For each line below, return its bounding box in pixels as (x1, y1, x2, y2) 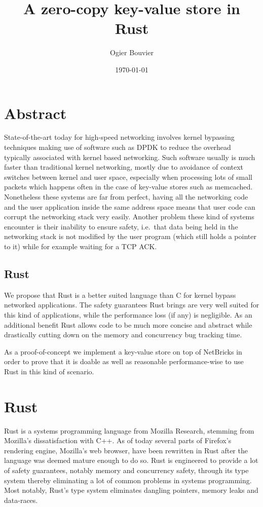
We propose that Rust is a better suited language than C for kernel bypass (4, 289, 236, 300)
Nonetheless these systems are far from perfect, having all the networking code (4, 191, 248, 202)
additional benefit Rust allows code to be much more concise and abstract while (4, 319, 252, 330)
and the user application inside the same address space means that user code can (4, 201, 255, 212)
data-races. (4, 494, 38, 505)
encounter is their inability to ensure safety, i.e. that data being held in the (4, 221, 238, 231)
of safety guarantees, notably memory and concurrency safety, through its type (4, 465, 249, 476)
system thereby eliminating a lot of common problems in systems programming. (4, 475, 252, 485)
